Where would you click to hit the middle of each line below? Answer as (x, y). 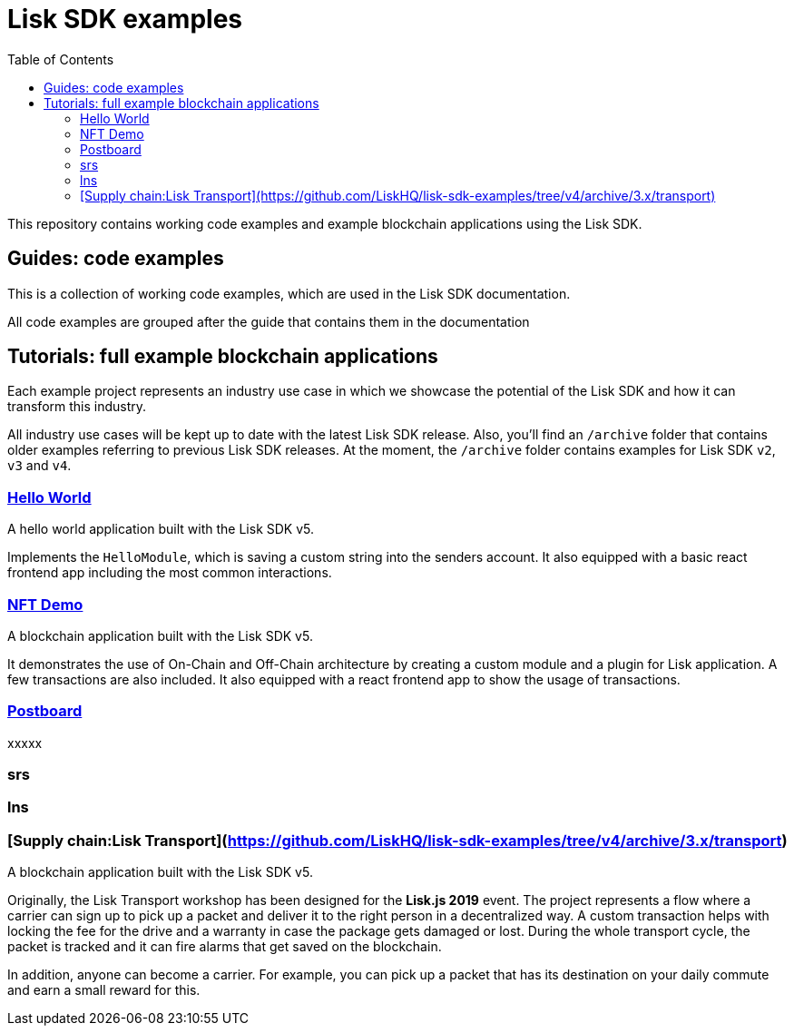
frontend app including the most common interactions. (170, 573)
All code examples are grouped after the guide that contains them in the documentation (269, 321)
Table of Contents (61, 59)
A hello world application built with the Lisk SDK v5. (161, 529)
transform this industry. (77, 407)
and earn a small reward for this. (104, 990)
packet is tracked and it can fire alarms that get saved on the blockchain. (225, 947)
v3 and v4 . (39, 466)
